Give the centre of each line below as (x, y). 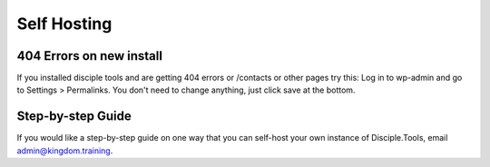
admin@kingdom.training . (65, 151)
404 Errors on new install (90, 56)
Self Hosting (64, 24)
